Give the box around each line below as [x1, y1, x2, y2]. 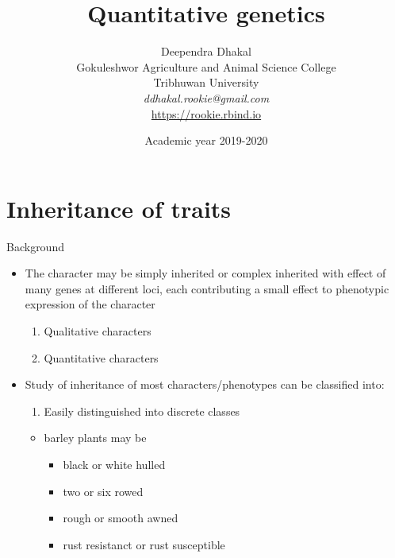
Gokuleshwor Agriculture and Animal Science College [76, 58, 336, 75]
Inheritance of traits [6, 192, 232, 224]
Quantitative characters [44, 349, 159, 366]
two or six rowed [63, 482, 144, 499]
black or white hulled [63, 455, 166, 472]
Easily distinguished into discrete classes [44, 402, 240, 419]
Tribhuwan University [153, 74, 259, 91]
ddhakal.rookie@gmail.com [143, 89, 270, 106]
